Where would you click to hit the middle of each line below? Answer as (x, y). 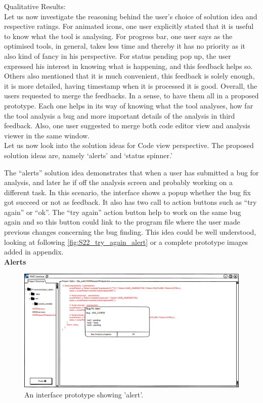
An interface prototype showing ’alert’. (84, 394)
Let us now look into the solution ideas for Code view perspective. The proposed (129, 145)
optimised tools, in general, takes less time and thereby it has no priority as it (125, 46)
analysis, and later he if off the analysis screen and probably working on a (119, 182)
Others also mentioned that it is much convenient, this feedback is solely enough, (129, 76)
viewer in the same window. (47, 135)
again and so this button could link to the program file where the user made (122, 222)
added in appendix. (34, 252)
